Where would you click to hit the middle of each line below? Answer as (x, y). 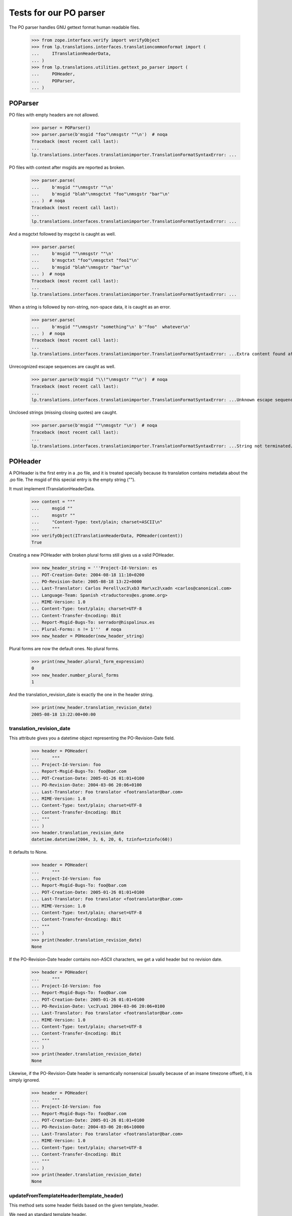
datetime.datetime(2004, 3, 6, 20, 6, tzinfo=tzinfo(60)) (102, 840)
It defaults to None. (28, 852)
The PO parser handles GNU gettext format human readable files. (75, 27)
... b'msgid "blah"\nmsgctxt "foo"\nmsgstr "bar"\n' (101, 194)
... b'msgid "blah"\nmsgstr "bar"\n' (82, 267)
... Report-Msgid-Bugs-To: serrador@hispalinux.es (93, 622)
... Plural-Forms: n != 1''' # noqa (76, 629)
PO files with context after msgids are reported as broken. (67, 167)
